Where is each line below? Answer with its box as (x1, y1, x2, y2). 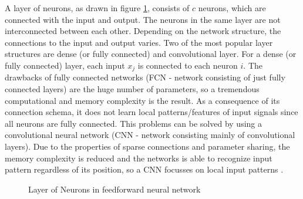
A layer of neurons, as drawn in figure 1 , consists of (5, 2, 190, 14)
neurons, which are (198, 2, 266, 14)
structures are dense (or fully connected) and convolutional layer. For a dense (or (5, 48, 297, 60)
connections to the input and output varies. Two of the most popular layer (5, 36, 273, 48)
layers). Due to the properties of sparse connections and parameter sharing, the (5, 140, 290, 152)
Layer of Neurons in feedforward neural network (28, 183, 201, 195)
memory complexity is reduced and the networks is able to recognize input (5, 151, 272, 164)
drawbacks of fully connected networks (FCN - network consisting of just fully (5, 71, 285, 83)
